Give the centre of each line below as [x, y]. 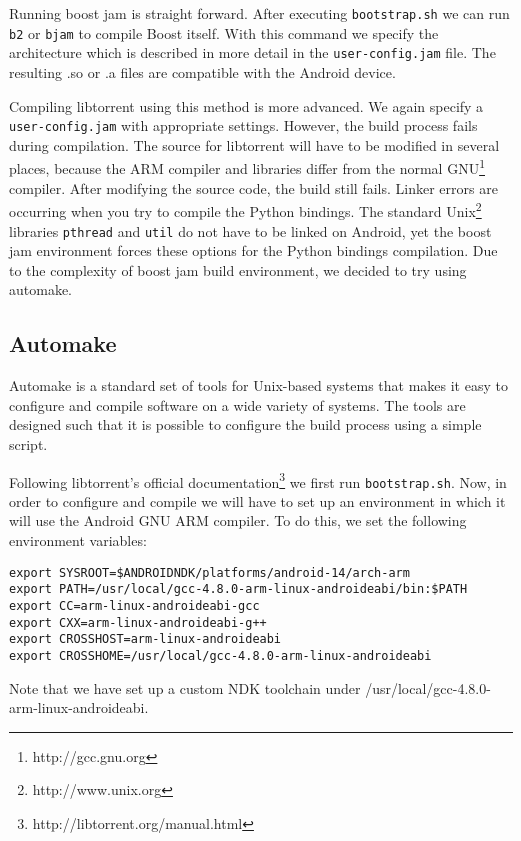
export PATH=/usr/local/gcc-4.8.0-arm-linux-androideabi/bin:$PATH [238, 589]
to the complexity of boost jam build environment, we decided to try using [238, 269]
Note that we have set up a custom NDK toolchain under [185, 687]
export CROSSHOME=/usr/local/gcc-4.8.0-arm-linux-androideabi [220, 655]
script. [28, 443]
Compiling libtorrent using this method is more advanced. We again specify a [246, 105]
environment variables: [78, 540]
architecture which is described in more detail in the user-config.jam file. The [252, 52]
